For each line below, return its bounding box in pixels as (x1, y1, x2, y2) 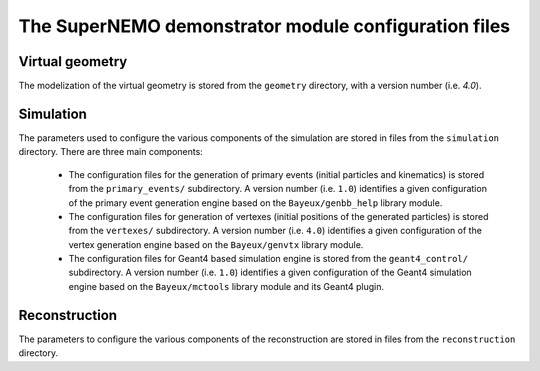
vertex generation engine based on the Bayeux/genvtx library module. (68, 238, 364, 250)
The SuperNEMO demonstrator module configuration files (18, 15, 511, 37)
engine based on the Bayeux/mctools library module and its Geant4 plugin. (68, 280, 385, 292)
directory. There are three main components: (18, 146, 204, 158)
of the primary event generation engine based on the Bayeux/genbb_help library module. (68, 196, 443, 209)
